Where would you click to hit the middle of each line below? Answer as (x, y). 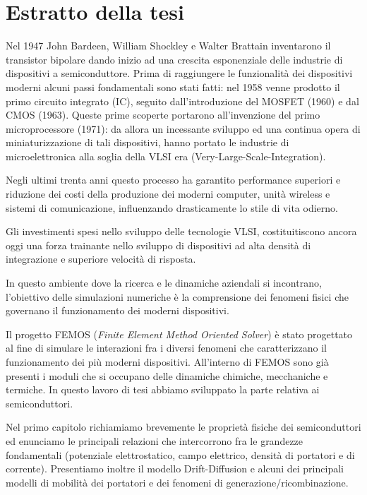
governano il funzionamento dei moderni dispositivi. (118, 310)
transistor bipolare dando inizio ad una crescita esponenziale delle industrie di (174, 59)
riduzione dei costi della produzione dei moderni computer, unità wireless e (168, 194)
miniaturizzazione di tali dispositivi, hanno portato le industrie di (148, 142)
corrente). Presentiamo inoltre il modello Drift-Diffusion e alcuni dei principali (175, 469)
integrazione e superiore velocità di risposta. (101, 259)
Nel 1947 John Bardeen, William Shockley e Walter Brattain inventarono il (168, 46)
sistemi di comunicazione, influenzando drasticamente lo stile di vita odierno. (172, 207)
